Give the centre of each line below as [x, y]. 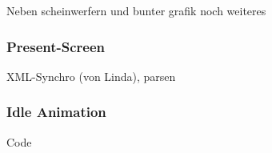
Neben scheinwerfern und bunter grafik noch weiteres [136, 10]
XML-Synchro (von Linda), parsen [91, 76]
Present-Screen [56, 46]
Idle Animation [56, 112]
